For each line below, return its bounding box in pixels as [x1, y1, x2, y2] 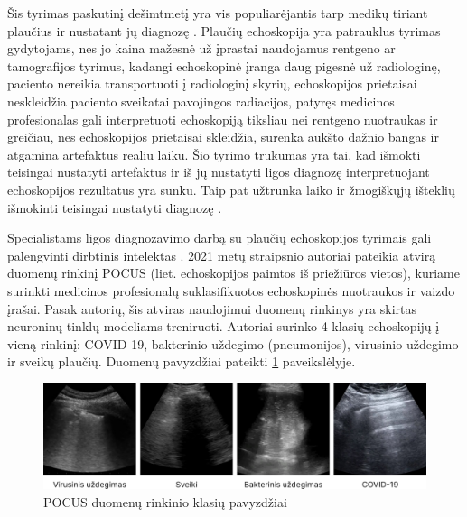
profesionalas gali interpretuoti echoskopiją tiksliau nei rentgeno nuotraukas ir [7, 109, 438, 128]
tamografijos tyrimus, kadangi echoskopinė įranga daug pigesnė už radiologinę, [7, 56, 441, 75]
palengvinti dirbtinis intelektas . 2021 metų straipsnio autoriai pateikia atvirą [7, 245, 436, 264]
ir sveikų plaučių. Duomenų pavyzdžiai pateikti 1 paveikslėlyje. [7, 352, 356, 371]
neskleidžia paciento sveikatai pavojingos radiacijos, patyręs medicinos [7, 91, 395, 110]
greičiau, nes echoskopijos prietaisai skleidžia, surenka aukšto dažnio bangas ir [7, 127, 439, 146]
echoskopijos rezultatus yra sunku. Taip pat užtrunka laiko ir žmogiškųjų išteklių [7, 180, 455, 198]
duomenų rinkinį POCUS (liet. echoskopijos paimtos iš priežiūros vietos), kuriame [7, 263, 460, 282]
